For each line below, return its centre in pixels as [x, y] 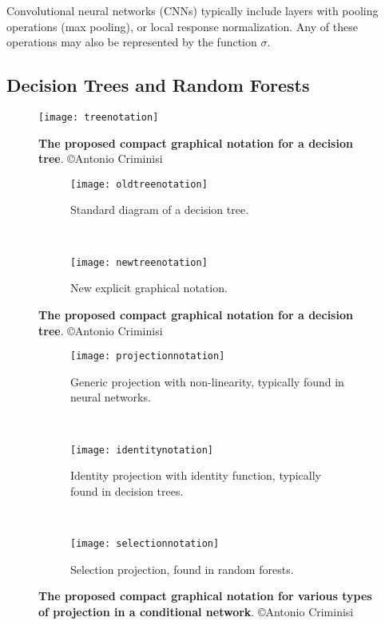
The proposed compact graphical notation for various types [205, 596]
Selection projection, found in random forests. [182, 569]
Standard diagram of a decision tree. [160, 210]
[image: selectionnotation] [145, 543]
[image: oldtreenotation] [139, 184]
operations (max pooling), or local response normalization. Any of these [182, 26]
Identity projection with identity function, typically [196, 475]
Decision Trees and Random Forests [158, 85]
